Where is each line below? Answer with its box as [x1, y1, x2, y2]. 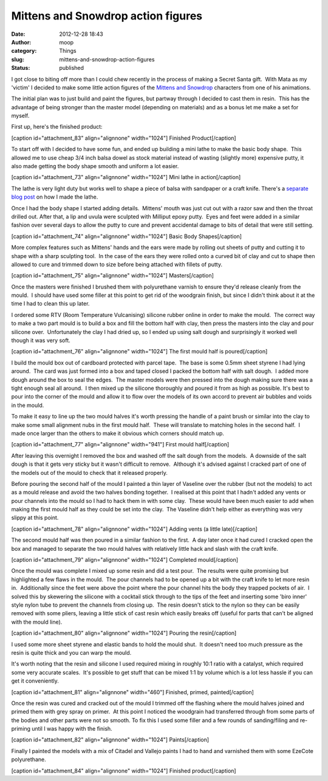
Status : [11, 64, 30, 72]
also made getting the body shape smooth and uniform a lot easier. [11, 163, 179, 170]
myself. [11, 112, 30, 120]
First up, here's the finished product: [11, 123, 103, 131]
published [59, 64, 84, 72]
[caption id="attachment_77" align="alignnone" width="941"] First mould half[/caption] [11, 441, 230, 448]
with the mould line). [11, 618, 63, 626]
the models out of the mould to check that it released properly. [11, 469, 168, 476]
